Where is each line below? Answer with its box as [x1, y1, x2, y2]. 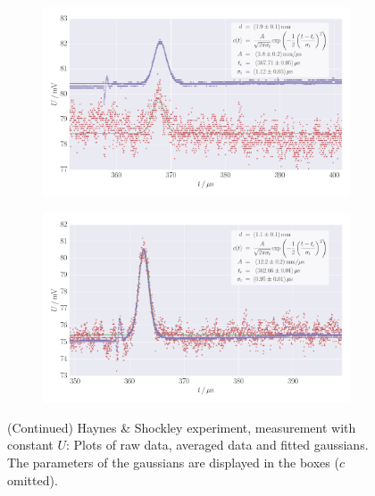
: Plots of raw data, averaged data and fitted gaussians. [66, 435, 369, 454]
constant [7, 435, 54, 454]
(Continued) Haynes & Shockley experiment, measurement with [7, 417, 356, 436]
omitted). [7, 470, 58, 489]
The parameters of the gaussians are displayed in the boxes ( [7, 453, 339, 471]
